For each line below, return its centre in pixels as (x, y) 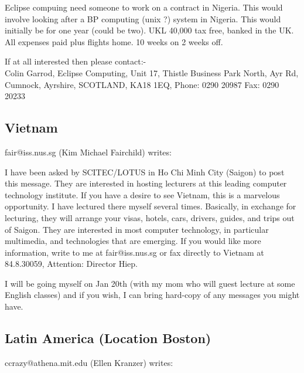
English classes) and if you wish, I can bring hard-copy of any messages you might (152, 295)
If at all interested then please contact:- (76, 61)
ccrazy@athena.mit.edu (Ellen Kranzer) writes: (89, 362)
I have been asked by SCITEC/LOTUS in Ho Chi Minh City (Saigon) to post (145, 172)
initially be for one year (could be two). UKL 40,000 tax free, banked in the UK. (149, 30)
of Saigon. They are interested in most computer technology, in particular (137, 229)
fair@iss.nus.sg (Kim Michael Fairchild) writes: (88, 152)
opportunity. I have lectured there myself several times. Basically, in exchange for (151, 206)
